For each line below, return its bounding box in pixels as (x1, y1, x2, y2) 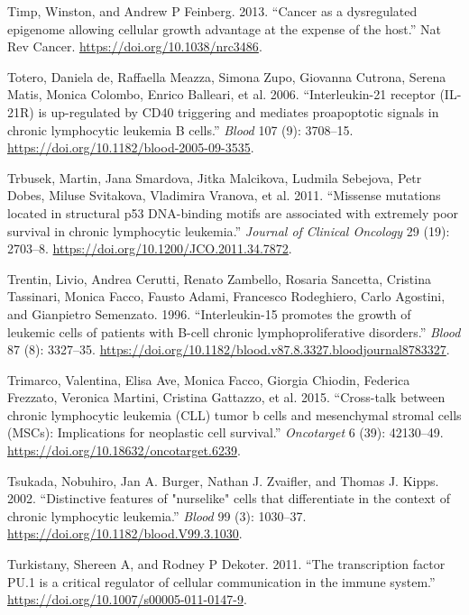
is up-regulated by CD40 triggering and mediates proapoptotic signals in (38, 102, 439, 121)
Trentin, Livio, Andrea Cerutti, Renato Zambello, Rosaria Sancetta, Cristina (7, 269, 431, 288)
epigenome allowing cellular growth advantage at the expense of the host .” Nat (7, 19, 441, 38)
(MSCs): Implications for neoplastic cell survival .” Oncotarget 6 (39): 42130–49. (7, 423, 444, 442)
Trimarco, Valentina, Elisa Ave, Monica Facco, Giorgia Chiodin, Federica (7, 370, 410, 389)
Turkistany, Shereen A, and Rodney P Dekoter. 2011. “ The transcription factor (7, 555, 446, 574)
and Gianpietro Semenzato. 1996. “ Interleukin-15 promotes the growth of (7, 304, 411, 323)
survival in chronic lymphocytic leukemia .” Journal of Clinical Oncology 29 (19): (7, 221, 450, 240)
